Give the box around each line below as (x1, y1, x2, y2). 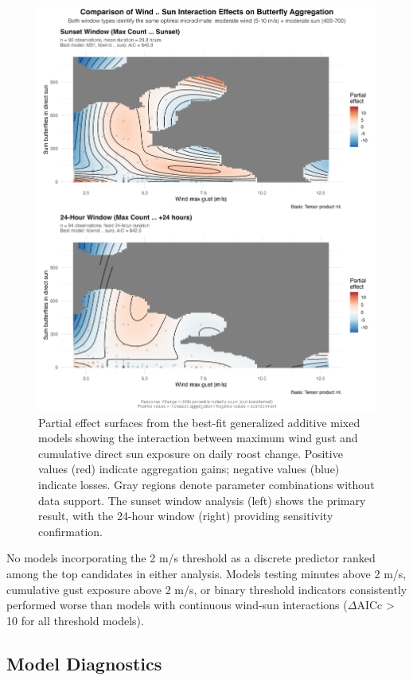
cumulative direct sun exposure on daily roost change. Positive (38, 445, 343, 461)
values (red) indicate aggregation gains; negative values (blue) (38, 460, 340, 477)
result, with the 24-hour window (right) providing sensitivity (38, 507, 333, 524)
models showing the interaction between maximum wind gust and (38, 429, 358, 446)
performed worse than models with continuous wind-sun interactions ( (6, 596, 348, 613)
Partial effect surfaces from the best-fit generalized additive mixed (38, 414, 360, 430)
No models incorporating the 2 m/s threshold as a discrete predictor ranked (6, 550, 376, 566)
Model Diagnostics (6, 651, 162, 675)
